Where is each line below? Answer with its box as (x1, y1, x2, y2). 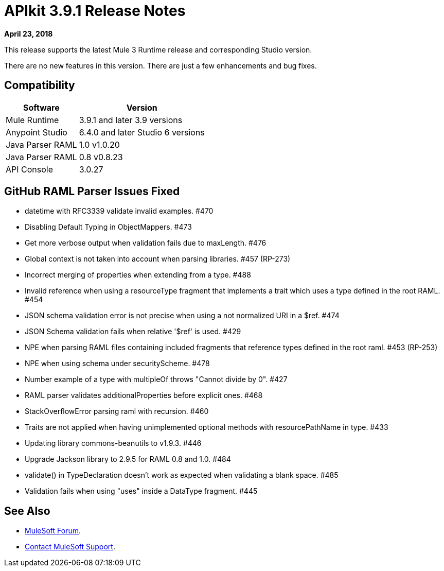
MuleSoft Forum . (25, 526, 81, 535)
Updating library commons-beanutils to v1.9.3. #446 (25, 439, 202, 448)
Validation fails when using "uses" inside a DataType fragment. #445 (25, 487, 258, 496)
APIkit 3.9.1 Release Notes (4, 2, 186, 20)
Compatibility (4, 79, 75, 92)
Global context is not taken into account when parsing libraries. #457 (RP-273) (25, 254, 291, 264)
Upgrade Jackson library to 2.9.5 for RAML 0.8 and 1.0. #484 (25, 455, 231, 464)
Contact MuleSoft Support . (25, 542, 115, 551)
